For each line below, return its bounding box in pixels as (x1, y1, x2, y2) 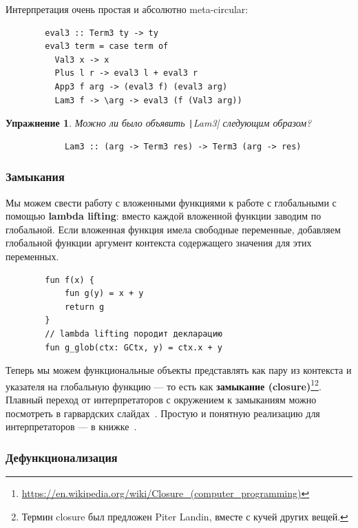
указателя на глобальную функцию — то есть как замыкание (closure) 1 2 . (6, 377, 322, 393)
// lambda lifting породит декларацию (45, 328, 222, 339)
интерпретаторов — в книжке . (6, 419, 137, 434)
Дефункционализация (6, 448, 118, 465)
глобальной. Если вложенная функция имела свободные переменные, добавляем (6, 222, 341, 236)
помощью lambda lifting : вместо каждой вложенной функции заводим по (6, 209, 322, 223)
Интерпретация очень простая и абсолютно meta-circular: (6, 2, 249, 16)
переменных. (6, 249, 59, 263)
